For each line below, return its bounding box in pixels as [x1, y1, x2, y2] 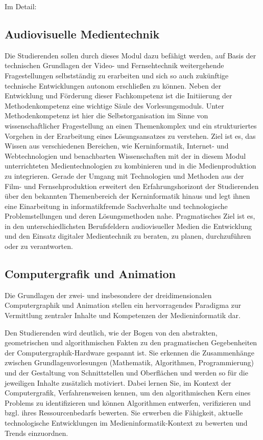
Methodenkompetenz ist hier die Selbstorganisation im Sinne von [5, 110, 208, 121]
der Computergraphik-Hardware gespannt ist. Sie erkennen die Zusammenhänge [5, 347, 254, 358]
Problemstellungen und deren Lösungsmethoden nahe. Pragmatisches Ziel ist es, [5, 211, 255, 221]
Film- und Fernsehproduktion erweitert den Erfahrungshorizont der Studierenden [5, 180, 259, 191]
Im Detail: [5, 1, 37, 11]
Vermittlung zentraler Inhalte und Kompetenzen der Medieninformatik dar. [5, 310, 241, 321]
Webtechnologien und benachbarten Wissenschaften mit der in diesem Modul [5, 150, 246, 161]
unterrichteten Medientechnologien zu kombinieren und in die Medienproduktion [5, 160, 256, 171]
